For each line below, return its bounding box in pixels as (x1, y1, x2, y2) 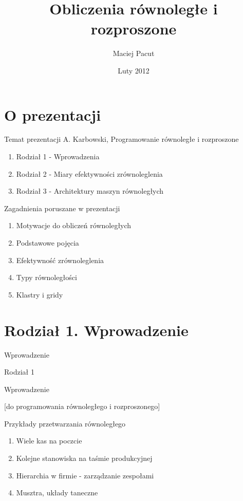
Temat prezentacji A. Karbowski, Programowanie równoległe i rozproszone (4, 134, 239, 144)
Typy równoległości (16, 272, 77, 283)
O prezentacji (4, 104, 101, 125)
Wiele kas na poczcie (16, 435, 82, 446)
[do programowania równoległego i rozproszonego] (4, 401, 160, 412)
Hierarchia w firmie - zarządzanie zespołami (16, 470, 154, 480)
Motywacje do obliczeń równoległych (16, 220, 132, 231)
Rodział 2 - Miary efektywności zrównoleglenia (16, 168, 163, 179)
